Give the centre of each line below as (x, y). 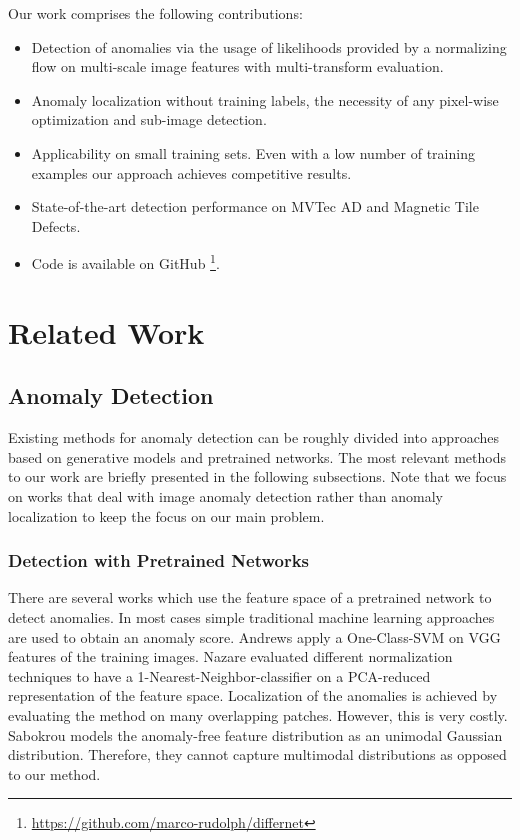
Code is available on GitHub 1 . (125, 261)
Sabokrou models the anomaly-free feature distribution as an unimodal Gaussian (255, 734)
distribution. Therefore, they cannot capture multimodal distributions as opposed (257, 754)
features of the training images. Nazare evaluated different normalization (230, 656)
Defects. (56, 225)
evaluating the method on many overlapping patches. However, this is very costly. (258, 714)
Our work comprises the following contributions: (155, 13)
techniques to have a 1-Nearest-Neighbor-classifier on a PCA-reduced (219, 675)
